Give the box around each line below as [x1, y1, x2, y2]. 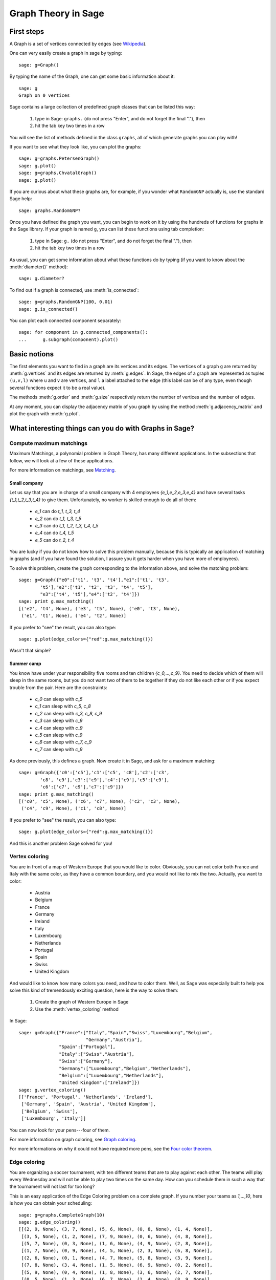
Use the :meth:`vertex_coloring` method [35, 1006, 119, 1012]
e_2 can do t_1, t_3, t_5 [35, 515, 82, 522]
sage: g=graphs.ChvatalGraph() [18, 170, 97, 176]
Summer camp [9, 660, 41, 667]
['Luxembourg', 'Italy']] [21, 1116, 86, 1121]
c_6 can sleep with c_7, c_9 [35, 739, 92, 745]
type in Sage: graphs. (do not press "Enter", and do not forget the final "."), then [35, 115, 205, 121]
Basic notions [9, 350, 54, 358]
